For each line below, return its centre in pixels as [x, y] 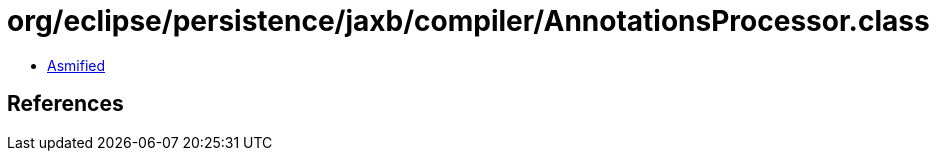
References [65, 104]
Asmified [76, 65]
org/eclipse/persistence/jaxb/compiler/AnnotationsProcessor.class [468, 21]
